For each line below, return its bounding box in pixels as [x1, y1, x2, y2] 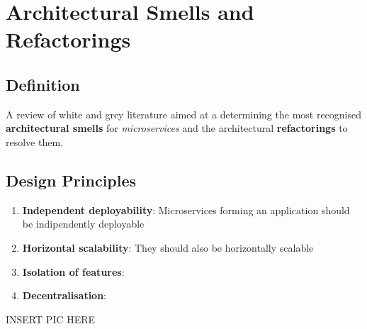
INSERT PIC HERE [6, 311, 96, 326]
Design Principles [6, 169, 137, 191]
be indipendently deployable [22, 216, 145, 231]
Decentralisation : [22, 288, 107, 303]
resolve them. [6, 134, 63, 149]
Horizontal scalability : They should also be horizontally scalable [22, 240, 314, 255]
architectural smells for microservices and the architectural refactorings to [6, 121, 348, 135]
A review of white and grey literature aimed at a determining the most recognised [6, 106, 362, 121]
